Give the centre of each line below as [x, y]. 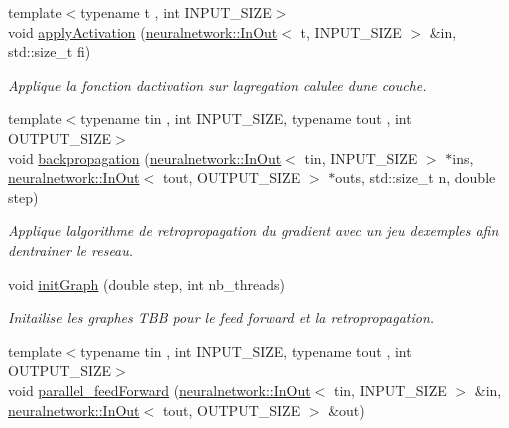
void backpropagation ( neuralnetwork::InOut [145, 157]
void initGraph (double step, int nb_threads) [146, 283]
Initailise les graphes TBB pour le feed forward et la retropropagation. [221, 317]
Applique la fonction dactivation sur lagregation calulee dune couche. [217, 84]
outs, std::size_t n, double [415, 177]
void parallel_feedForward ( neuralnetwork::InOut [159, 389]
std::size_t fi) [49, 51]
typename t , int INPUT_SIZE [176, 12]
